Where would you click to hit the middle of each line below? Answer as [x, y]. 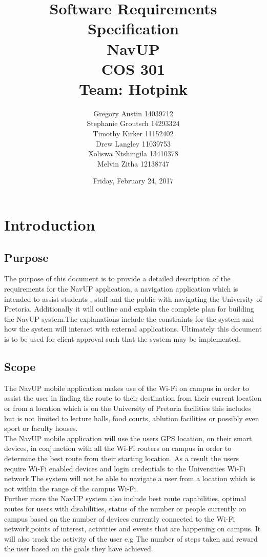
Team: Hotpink [133, 88]
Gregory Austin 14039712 [133, 113]
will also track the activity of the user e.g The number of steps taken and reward [131, 538]
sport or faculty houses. [41, 428]
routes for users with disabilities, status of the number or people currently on [125, 508]
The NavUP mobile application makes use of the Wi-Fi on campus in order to [127, 388]
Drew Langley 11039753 [133, 143]
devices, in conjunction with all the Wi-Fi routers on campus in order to [118, 448]
